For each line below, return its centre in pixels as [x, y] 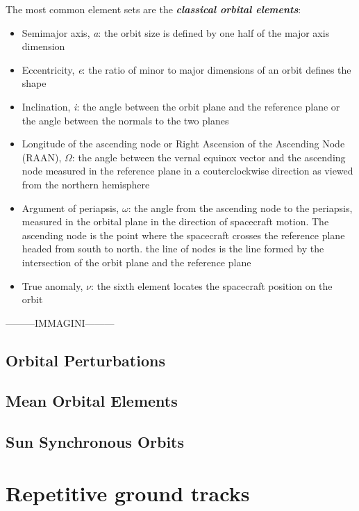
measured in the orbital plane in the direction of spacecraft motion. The [175, 221]
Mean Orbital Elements [92, 401]
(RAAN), [42, 157]
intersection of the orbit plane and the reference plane [136, 262]
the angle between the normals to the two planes [125, 120]
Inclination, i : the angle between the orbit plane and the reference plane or [181, 106]
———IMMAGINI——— [60, 322]
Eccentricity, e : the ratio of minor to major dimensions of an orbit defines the [186, 69]
